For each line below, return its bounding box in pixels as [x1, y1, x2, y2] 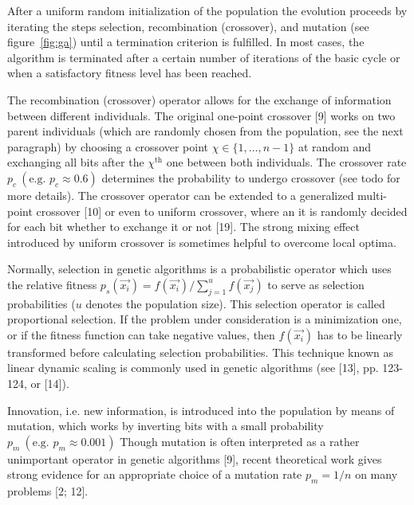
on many [355, 466, 398, 483]
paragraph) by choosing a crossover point [7, 138, 209, 155]
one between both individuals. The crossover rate [166, 154, 407, 170]
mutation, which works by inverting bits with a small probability [7, 417, 324, 434]
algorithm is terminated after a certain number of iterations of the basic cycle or [7, 49, 400, 65]
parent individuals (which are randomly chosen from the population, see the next [7, 123, 404, 139]
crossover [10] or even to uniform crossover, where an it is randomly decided [36, 202, 408, 219]
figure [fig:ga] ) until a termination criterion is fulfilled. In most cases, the [7, 33, 365, 50]
